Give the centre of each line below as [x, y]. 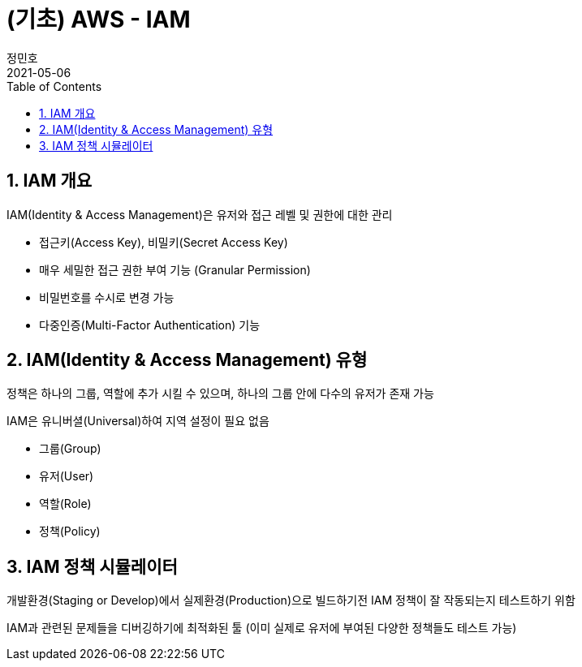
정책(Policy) [70, 531]
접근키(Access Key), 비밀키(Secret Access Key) [164, 242]
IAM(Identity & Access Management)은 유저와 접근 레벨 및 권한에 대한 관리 [200, 214]
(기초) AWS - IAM [99, 19]
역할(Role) [65, 504]
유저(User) [67, 476]
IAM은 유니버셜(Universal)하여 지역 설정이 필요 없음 [138, 421]
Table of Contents [54, 86]
